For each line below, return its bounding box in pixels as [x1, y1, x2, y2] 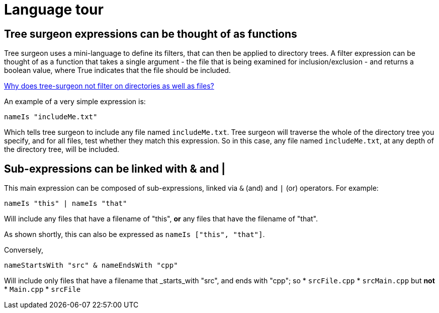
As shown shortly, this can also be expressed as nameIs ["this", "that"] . [4, 230, 265, 239]
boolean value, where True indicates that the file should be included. [4, 66, 231, 75]
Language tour [4, 1, 104, 18]
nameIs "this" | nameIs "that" [4, 199, 127, 208]
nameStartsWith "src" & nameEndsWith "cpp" [4, 261, 178, 270]
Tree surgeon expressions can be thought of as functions [4, 27, 297, 40]
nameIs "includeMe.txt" [4, 113, 98, 121]
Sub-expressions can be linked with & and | [4, 162, 225, 175]
